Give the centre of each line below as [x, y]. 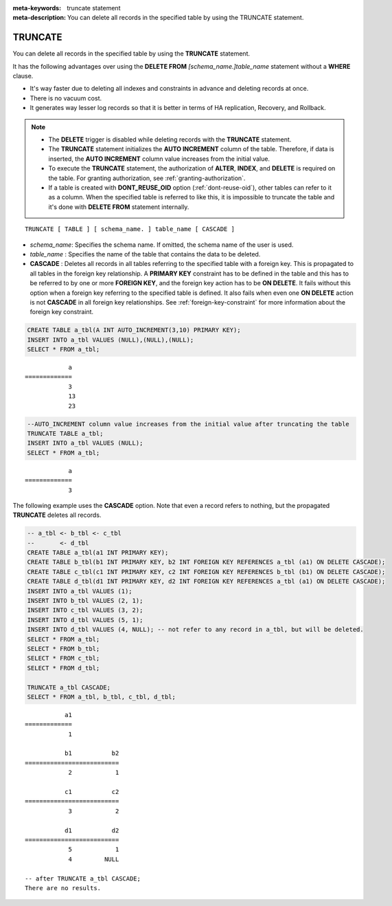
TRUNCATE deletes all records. [57, 515]
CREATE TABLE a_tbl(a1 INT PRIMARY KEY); [98, 553]
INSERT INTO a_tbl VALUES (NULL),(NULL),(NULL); [111, 340]
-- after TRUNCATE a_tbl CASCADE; [83, 879]
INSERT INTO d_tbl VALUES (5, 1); [85, 620]
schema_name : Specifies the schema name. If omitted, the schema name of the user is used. [162, 245]
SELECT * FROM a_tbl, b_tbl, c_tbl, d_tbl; [102, 697]
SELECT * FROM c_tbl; [64, 659]
